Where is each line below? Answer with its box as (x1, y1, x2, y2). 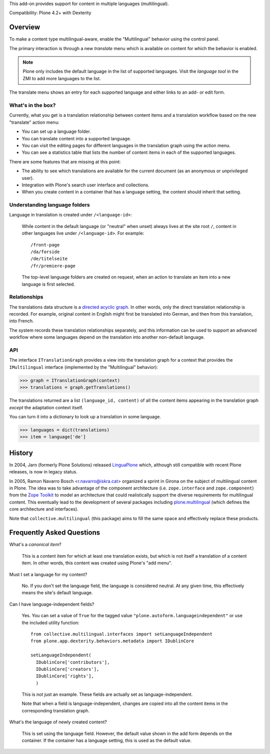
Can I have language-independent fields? (9, 601, 94, 607)
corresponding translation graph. (21, 707, 90, 713)
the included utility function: (21, 619, 79, 626)
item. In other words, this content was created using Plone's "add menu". (21, 560, 172, 566)
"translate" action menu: (9, 119, 59, 125)
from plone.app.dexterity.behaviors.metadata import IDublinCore (30, 638, 194, 644)
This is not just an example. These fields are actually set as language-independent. (21, 691, 193, 697)
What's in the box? (9, 102, 56, 109)
